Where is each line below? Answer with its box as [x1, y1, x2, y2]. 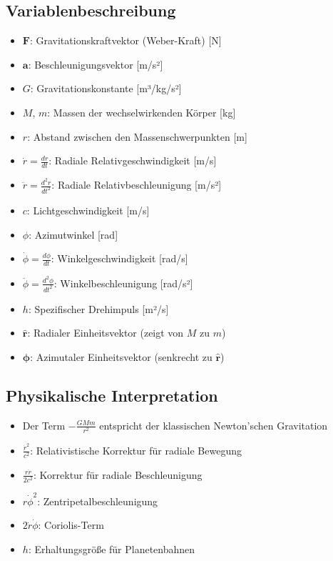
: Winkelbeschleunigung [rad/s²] [53, 275, 193, 290]
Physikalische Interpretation [6, 384, 218, 407]
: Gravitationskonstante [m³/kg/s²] [30, 81, 182, 96]
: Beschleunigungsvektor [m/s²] [28, 56, 163, 71]
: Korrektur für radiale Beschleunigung [34, 467, 203, 482]
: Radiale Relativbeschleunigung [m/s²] [51, 177, 222, 192]
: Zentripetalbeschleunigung [37, 493, 158, 508]
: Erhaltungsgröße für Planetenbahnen [28, 541, 195, 556]
